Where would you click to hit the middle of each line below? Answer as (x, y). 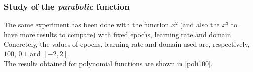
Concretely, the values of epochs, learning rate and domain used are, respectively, (127, 44)
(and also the (200, 25)
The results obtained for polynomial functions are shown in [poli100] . (108, 63)
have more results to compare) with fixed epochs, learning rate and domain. (119, 34)
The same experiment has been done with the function (87, 25)
